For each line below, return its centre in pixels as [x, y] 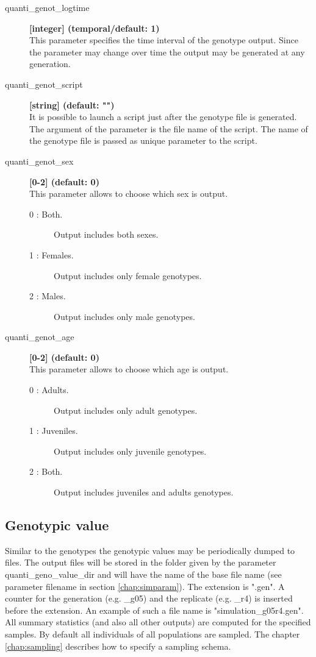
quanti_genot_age [40, 337]
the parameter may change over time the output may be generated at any [167, 51]
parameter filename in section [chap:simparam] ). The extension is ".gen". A [145, 586]
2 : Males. [48, 296]
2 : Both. [46, 471]
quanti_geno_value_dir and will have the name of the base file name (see [143, 574]
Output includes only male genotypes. [124, 316]
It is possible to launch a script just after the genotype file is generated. [163, 117]
